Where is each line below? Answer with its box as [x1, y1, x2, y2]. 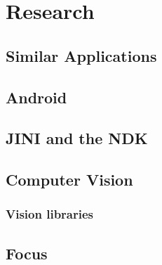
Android [6, 86, 67, 108]
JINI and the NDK [6, 127, 148, 149]
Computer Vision [6, 169, 133, 190]
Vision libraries [6, 205, 94, 223]
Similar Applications [6, 44, 157, 66]
